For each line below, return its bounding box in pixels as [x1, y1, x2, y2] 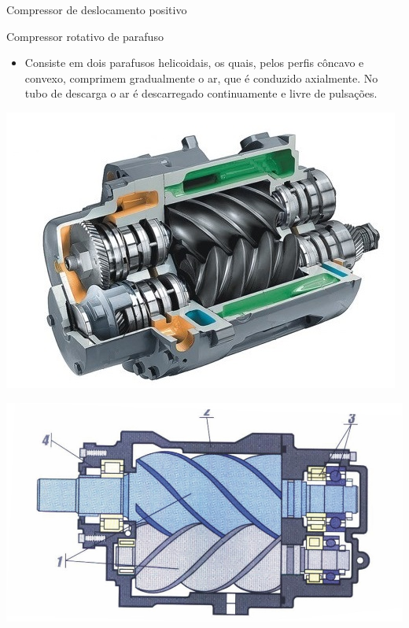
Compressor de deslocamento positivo [6, 2, 187, 17]
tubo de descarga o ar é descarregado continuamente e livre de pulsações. [24, 85, 378, 102]
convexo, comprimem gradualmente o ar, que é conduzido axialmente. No [24, 69, 378, 86]
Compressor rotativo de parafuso [6, 28, 164, 44]
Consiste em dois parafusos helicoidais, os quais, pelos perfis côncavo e [24, 54, 364, 71]
